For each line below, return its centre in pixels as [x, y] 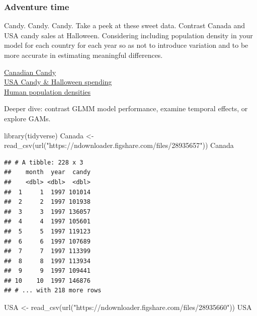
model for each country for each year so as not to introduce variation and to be [126, 45]
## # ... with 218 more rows [53, 291]
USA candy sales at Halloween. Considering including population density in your [128, 35]
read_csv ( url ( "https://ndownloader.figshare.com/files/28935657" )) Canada [119, 145]
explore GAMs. [27, 118]
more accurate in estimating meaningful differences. [83, 55]
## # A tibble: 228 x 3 [44, 162]
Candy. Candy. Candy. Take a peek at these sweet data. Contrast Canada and [124, 25]
